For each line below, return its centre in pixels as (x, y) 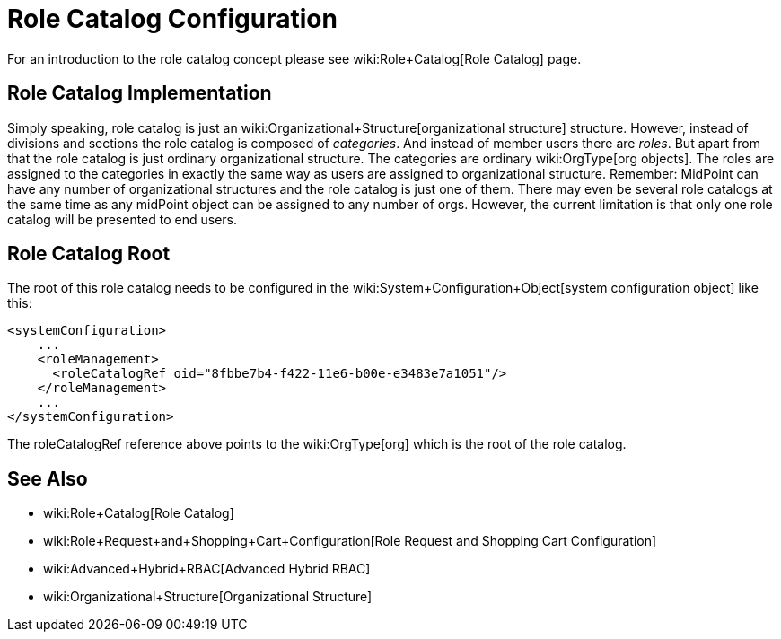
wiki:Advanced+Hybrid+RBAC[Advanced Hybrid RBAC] (207, 569)
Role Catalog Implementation (140, 93)
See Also (48, 478)
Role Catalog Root (89, 254)
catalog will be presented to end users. (123, 219)
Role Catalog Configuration (172, 19)
